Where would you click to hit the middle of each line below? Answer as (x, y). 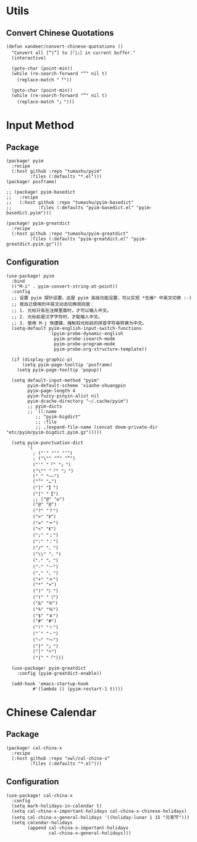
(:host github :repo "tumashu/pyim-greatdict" (70, 234)
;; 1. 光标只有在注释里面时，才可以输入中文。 (61, 310)
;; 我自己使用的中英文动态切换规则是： (53, 304)
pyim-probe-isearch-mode (85, 339)
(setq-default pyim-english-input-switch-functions (77, 328)
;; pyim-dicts (45, 406)
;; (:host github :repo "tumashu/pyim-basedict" (70, 203)
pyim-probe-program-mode (85, 344)
